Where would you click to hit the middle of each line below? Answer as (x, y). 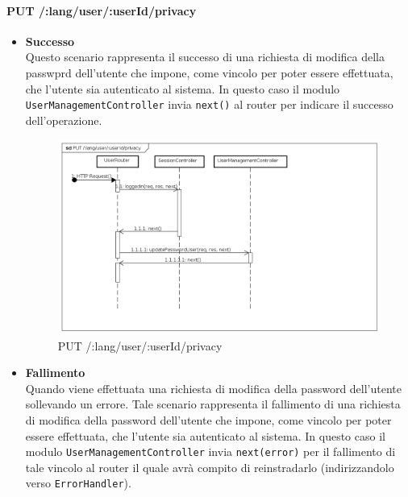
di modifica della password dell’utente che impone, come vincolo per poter (208, 419)
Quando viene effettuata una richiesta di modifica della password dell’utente (214, 388)
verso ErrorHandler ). (78, 483)
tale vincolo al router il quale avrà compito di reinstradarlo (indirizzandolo (210, 467)
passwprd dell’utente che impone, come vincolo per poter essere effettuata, (209, 72)
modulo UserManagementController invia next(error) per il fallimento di (210, 451)
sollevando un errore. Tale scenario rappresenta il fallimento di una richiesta (213, 404)
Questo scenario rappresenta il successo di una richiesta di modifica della (205, 57)
